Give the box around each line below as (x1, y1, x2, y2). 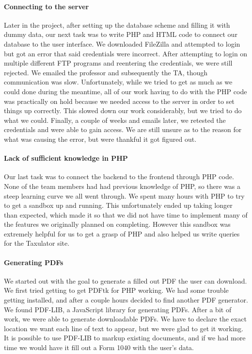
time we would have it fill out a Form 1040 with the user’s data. (4, 342, 194, 353)
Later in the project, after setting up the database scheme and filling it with (4, 19, 230, 30)
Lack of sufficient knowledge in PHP (4, 153, 128, 163)
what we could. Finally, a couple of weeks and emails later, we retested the (4, 115, 226, 125)
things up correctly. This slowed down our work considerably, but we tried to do (4, 105, 242, 116)
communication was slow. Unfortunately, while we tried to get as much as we (4, 77, 233, 87)
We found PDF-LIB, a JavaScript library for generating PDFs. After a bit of (4, 304, 232, 314)
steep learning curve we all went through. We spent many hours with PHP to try (4, 190, 245, 201)
